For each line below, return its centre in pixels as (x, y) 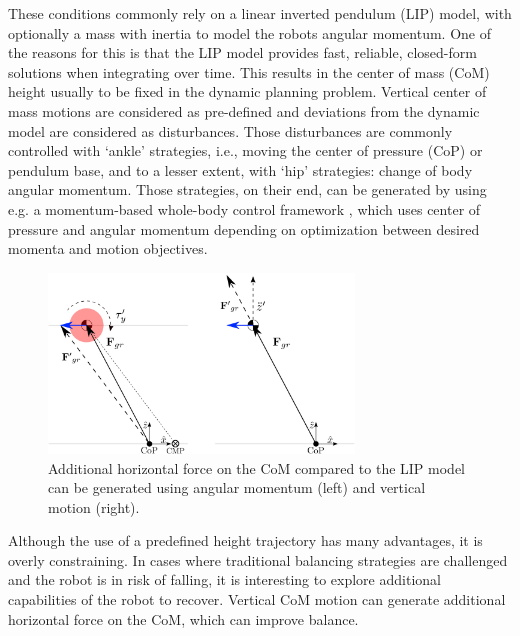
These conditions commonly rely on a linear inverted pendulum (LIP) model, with (260, 13)
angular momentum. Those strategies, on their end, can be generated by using (247, 189)
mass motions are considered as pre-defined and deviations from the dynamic (244, 110)
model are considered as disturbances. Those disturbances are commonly (230, 130)
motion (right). (94, 506)
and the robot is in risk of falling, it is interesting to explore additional (224, 579)
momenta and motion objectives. (108, 248)
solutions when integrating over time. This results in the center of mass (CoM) (249, 71)
